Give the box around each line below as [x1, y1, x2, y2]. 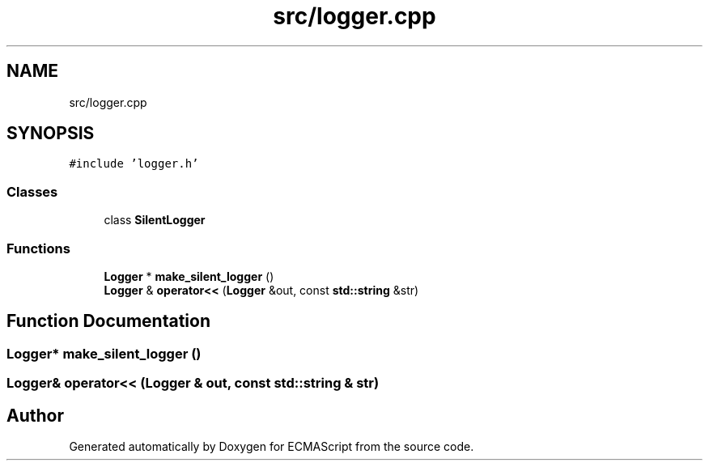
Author [6, 405, 64, 426]
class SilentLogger [104, 213, 206, 227]
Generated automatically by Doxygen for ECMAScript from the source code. [69, 439, 474, 453]
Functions [6, 240, 70, 257]
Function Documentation [6, 311, 210, 332]
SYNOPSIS [6, 123, 95, 144]
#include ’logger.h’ [69, 157, 199, 171]
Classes [6, 183, 58, 200]
